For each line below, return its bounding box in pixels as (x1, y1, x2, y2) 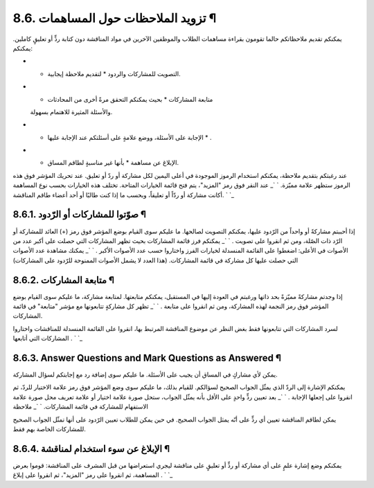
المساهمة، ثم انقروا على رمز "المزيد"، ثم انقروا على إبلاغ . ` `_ (12, 471, 173, 479)
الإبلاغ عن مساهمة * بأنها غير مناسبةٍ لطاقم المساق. (47, 159, 179, 167)
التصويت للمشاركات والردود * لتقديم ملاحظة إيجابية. (47, 69, 181, 78)
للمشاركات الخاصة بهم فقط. (12, 425, 87, 433)
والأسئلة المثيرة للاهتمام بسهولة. (30, 107, 113, 116)
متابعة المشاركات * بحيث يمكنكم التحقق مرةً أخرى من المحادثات (47, 95, 213, 103)
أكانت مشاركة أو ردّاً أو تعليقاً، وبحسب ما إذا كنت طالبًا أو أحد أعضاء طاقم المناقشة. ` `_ (12, 190, 235, 199)
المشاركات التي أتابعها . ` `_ (12, 334, 83, 343)
